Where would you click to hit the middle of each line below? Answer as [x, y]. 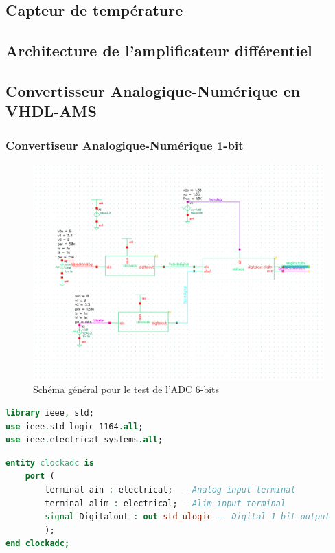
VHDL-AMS [51, 111]
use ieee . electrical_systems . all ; [84, 440]
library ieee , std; [50, 413]
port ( [40, 476]
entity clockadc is [50, 463]
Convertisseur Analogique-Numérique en [153, 90]
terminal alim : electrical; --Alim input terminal [165, 503]
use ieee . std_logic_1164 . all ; [74, 426]
